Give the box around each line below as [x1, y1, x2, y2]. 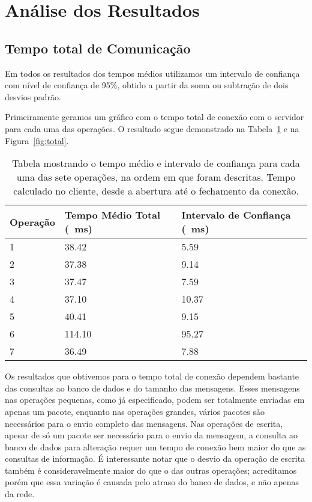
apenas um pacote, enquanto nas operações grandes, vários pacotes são [5, 405, 265, 417]
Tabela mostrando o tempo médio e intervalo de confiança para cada [12, 156, 300, 171]
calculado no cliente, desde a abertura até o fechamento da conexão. [13, 184, 299, 198]
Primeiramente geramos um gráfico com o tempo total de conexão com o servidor [5, 110, 304, 123]
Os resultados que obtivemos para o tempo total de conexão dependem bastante [5, 370, 299, 383]
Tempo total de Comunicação [5, 38, 191, 57]
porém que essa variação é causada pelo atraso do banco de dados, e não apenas [5, 476, 299, 488]
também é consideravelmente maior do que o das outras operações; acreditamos [5, 464, 297, 476]
